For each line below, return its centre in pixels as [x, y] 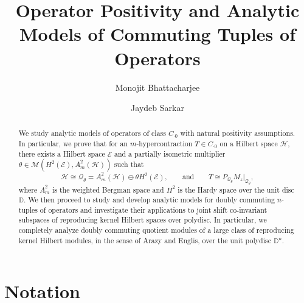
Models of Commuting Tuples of [157, 34]
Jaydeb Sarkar [157, 108]
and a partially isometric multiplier [170, 153]
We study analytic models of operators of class [92, 133]
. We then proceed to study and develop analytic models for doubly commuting [149, 200]
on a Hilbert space [249, 144]
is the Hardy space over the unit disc [236, 189]
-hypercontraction [164, 144]
